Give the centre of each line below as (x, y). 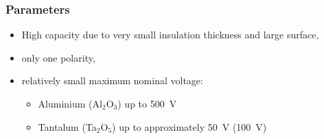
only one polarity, (58, 57)
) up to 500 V (147, 103)
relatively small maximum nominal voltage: (112, 80)
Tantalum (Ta (67, 126)
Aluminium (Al (70, 103)
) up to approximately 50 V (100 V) (189, 126)
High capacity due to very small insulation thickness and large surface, (170, 35)
